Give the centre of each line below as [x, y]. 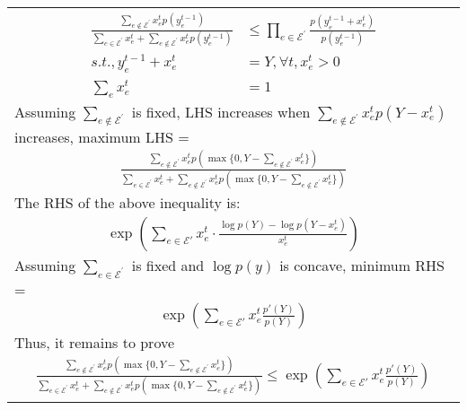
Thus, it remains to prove [95, 343]
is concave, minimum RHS [362, 266]
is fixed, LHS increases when [221, 111]
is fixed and [168, 266]
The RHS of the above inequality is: [128, 203]
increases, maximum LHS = [102, 136]
